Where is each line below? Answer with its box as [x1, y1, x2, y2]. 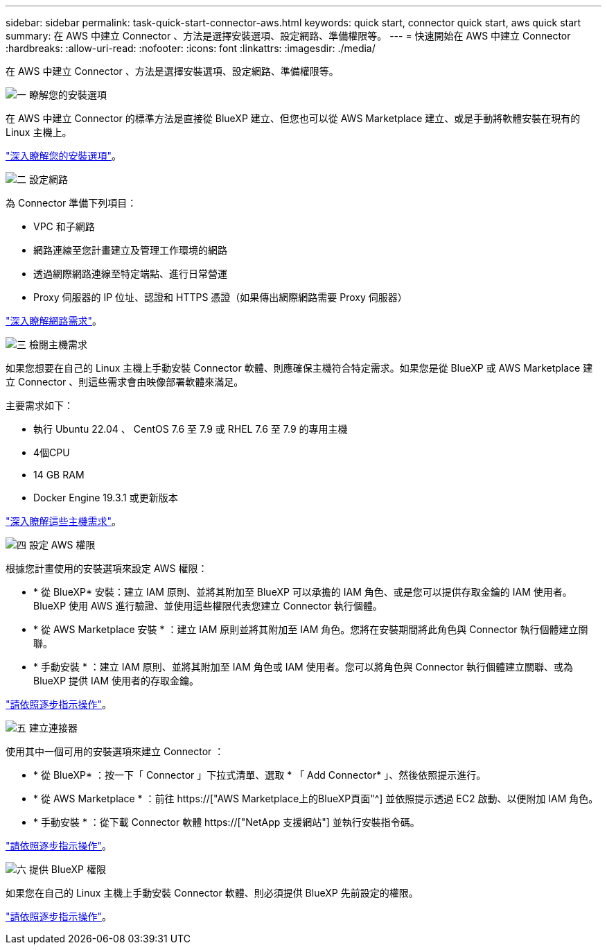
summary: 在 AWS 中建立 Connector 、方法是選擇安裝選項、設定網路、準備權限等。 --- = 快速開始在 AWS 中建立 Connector [6, 30, 571, 42]
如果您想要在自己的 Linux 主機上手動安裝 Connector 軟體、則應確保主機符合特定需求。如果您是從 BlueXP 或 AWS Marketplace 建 [6, 362, 593, 374]
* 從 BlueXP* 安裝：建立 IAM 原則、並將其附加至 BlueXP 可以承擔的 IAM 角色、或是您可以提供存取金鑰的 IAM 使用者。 [33, 586, 572, 598]
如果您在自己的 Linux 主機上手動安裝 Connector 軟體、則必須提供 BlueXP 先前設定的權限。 [6, 887, 419, 899]
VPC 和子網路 [33, 221, 95, 232]
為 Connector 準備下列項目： [6, 197, 137, 209]
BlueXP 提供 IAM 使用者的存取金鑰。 [33, 675, 199, 686]
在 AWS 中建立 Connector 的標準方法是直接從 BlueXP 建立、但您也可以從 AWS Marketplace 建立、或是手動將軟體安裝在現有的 [6, 112, 581, 124]
